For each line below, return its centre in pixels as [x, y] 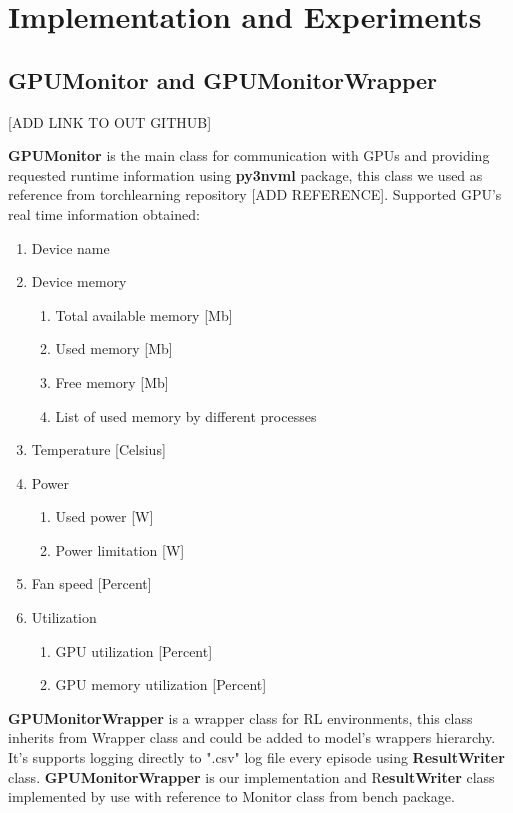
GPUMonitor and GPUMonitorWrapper [223, 79]
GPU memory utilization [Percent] [161, 684]
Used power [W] [104, 516]
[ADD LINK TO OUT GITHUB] [110, 121]
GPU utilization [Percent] [134, 650]
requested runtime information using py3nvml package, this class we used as [245, 174]
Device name [70, 247]
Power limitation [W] [120, 549]
